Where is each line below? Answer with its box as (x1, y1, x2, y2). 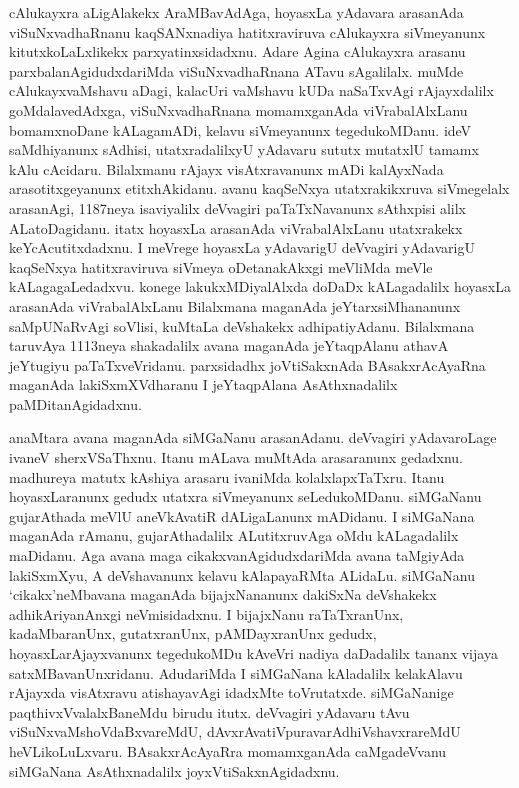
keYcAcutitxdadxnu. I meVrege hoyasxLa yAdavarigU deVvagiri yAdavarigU (9, 237, 475, 258)
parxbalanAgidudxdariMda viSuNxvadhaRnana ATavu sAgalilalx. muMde (9, 60, 464, 81)
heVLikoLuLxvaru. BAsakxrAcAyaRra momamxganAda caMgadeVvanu (9, 740, 447, 761)
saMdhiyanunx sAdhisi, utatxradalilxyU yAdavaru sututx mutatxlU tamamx (9, 139, 479, 160)
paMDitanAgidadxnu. (9, 393, 142, 414)
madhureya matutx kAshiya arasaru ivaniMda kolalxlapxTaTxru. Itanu (9, 466, 445, 487)
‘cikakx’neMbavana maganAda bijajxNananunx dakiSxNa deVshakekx (9, 584, 437, 605)
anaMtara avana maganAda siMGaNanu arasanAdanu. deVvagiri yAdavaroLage (9, 427, 497, 448)
